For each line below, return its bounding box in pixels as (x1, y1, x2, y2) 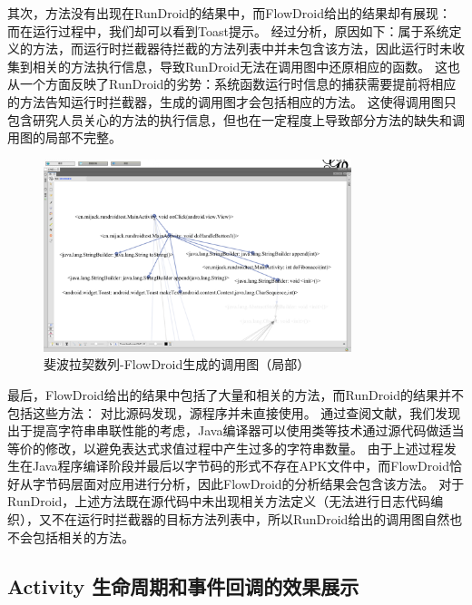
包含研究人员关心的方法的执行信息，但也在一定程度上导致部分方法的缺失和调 (7, 110, 465, 129)
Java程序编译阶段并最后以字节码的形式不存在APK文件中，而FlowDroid (32, 456, 449, 475)
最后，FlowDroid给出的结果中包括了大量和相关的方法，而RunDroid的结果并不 (7, 385, 464, 404)
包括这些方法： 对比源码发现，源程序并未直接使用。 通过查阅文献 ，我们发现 (7, 403, 461, 422)
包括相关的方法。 (32, 527, 134, 546)
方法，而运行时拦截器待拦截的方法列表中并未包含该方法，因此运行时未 (32, 39, 452, 58)
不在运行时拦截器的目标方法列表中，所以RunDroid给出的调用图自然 (51, 510, 450, 529)
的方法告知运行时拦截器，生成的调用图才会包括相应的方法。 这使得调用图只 (7, 92, 457, 111)
